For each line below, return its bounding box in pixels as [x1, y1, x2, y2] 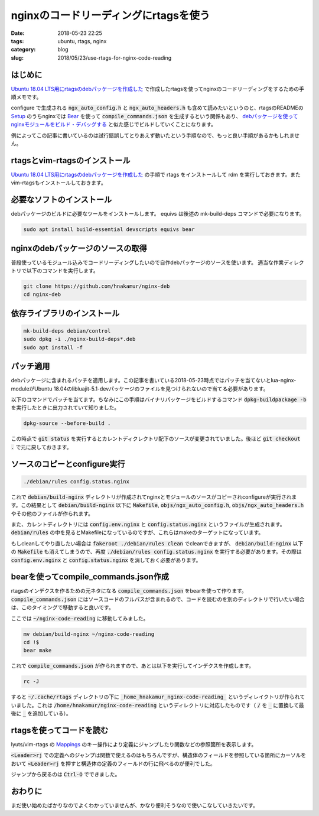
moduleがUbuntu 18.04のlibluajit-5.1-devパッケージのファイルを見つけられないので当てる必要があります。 [11, 385, 269, 392]
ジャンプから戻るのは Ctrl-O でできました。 [11, 771, 121, 778]
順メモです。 [11, 93, 42, 100]
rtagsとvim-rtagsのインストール [11, 155, 131, 165]
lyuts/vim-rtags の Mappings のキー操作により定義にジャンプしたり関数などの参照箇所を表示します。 [11, 741, 257, 748]
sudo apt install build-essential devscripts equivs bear [23, 226, 195, 233]
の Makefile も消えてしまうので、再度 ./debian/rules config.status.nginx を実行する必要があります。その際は [11, 548, 302, 555]
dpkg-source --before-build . [23, 420, 111, 427]
